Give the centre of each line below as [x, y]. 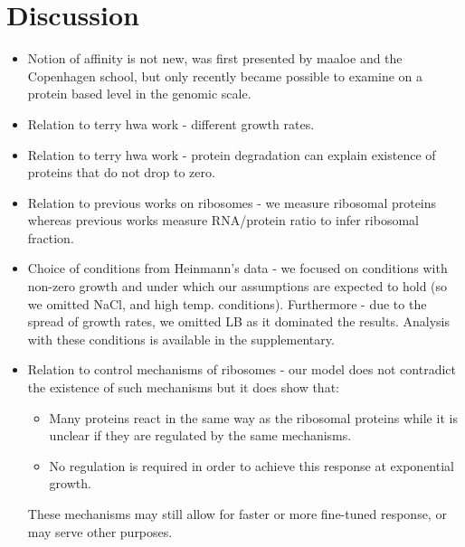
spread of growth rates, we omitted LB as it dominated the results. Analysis [238, 321]
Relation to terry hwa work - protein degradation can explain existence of [232, 154]
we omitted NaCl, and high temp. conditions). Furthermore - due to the [227, 303]
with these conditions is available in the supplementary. [181, 339]
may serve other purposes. [100, 531]
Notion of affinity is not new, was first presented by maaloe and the [215, 58]
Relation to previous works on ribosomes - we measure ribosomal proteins [232, 202]
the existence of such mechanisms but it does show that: [183, 387]
